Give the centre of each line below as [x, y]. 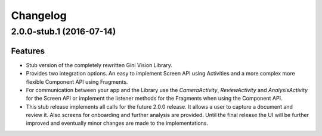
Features [28, 51]
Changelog [39, 15]
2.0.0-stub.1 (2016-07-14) [64, 31]
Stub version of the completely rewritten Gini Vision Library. [99, 65]
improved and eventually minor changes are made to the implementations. [117, 123]
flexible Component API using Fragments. [77, 82]
